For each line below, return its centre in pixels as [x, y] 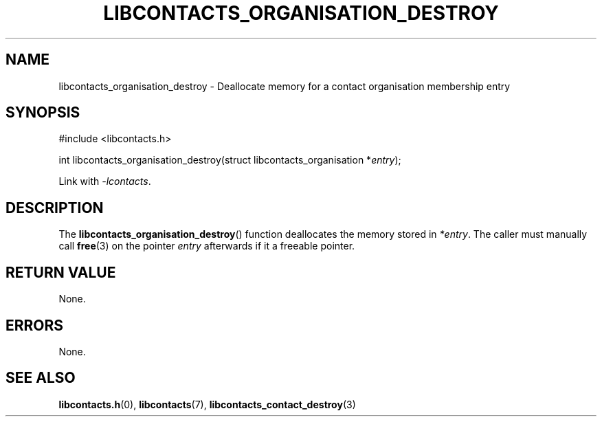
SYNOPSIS [43, 113]
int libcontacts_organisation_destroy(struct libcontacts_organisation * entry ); [230, 160]
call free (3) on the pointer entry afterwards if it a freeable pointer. [207, 246]
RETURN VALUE [61, 272]
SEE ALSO [41, 378]
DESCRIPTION [55, 208]
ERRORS [35, 325]
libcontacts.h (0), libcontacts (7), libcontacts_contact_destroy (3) [207, 404]
